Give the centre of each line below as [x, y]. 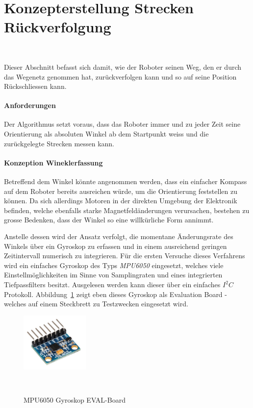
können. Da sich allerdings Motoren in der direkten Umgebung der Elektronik [121, 201]
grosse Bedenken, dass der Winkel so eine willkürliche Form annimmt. [109, 220]
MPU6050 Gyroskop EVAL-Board [75, 400]
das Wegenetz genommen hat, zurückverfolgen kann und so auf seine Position [120, 76]
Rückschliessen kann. [35, 86]
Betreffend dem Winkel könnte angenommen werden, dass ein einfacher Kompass [126, 181]
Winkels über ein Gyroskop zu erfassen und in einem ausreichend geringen [115, 246]
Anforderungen [30, 105]
